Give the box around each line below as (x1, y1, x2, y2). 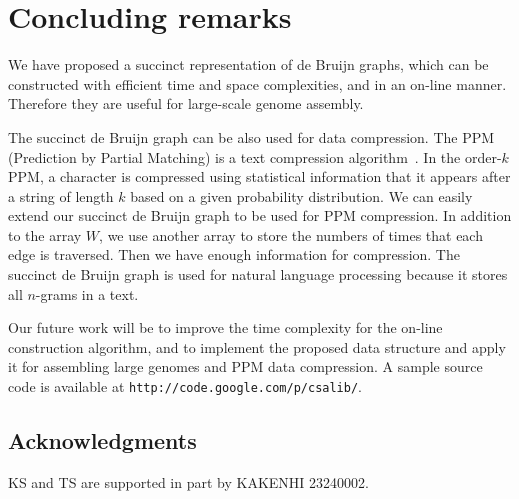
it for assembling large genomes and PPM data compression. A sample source (8, 356, 483, 377)
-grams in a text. (35, 283, 139, 304)
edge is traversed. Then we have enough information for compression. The (8, 244, 460, 265)
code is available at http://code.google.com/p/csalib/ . (8, 376, 363, 397)
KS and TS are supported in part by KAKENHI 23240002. (8, 471, 369, 492)
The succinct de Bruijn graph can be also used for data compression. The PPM (8, 126, 495, 147)
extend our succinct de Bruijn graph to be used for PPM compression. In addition (8, 205, 512, 226)
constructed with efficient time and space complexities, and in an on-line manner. (8, 73, 507, 94)
